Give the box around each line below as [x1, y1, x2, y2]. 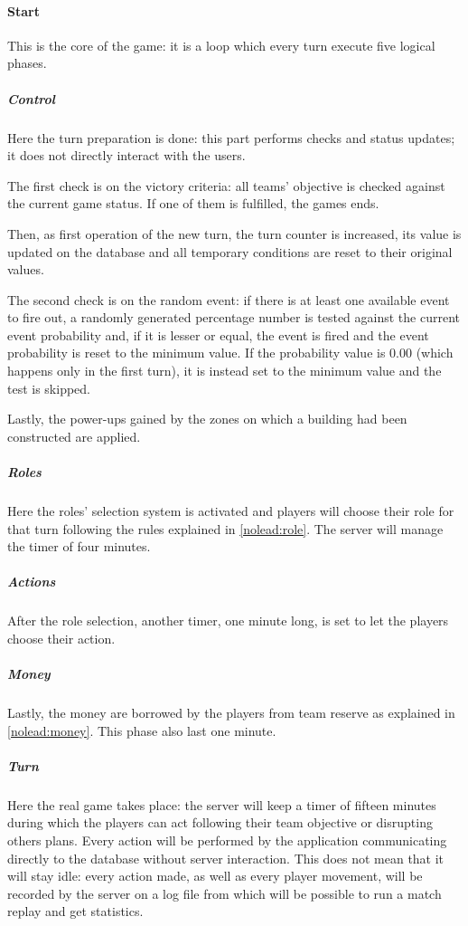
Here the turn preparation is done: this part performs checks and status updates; [7, 128, 455, 147]
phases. [7, 53, 47, 72]
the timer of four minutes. [7, 537, 151, 556]
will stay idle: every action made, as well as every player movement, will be [7, 866, 423, 885]
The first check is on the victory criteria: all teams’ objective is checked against [7, 176, 445, 195]
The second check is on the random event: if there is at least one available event [7, 290, 450, 309]
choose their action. [7, 628, 116, 647]
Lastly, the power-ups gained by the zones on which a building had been [7, 409, 407, 428]
